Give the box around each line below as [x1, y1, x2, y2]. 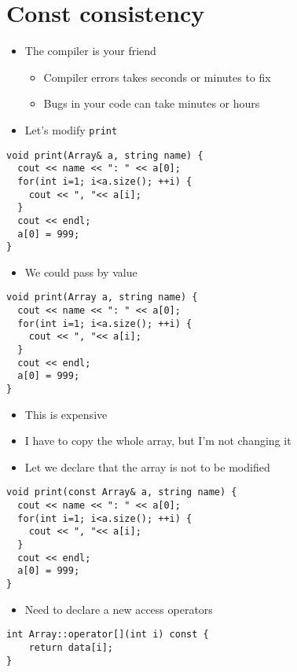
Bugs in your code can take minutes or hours [43, 95, 260, 112]
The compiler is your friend [24, 42, 156, 59]
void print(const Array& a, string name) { [6, 487, 237, 498]
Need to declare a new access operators [24, 600, 213, 617]
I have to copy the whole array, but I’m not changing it [24, 432, 291, 449]
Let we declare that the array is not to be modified [24, 458, 270, 475]
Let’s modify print [24, 121, 118, 138]
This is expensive [24, 406, 108, 422]
